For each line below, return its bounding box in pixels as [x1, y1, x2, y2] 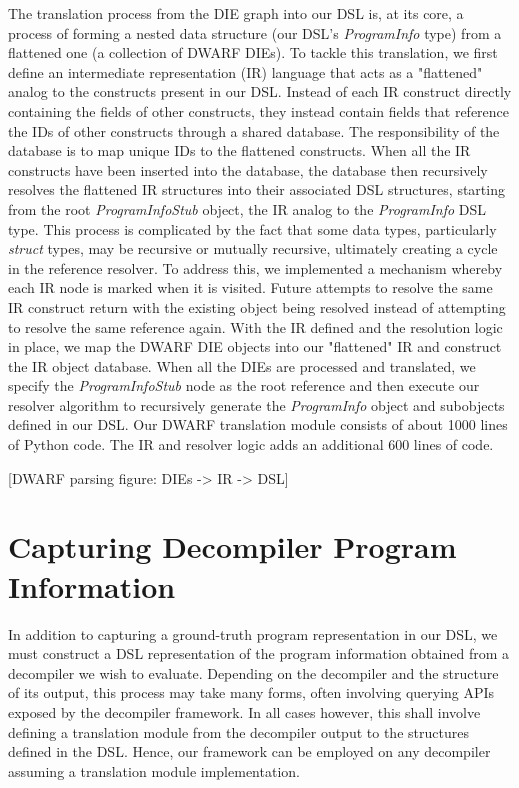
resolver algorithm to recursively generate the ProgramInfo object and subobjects [8, 394, 505, 415]
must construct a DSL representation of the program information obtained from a [8, 643, 510, 664]
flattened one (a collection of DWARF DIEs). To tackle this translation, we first [8, 42, 498, 63]
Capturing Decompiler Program [8, 526, 457, 567]
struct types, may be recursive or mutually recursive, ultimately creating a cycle [8, 238, 498, 259]
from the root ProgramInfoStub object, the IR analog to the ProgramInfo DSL [8, 198, 487, 219]
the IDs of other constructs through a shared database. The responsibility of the [8, 120, 500, 141]
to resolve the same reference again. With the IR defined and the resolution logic [8, 316, 503, 337]
